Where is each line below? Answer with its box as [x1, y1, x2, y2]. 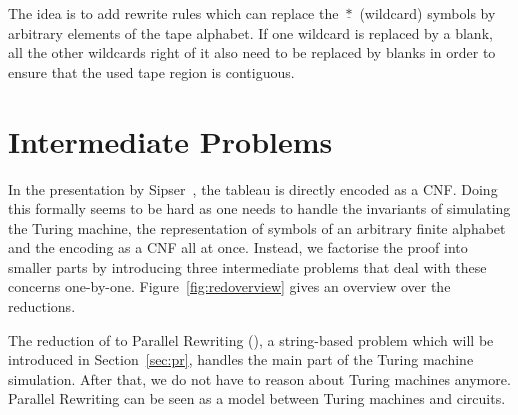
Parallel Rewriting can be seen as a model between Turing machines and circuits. [8, 388, 506, 409]
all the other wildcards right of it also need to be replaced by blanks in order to [8, 42, 496, 63]
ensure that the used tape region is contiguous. [8, 61, 295, 82]
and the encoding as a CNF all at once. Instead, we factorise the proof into [8, 237, 468, 258]
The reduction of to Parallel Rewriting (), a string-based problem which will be [8, 329, 494, 350]
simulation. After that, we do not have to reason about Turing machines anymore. [8, 368, 511, 389]
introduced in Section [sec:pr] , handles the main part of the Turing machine [8, 349, 474, 370]
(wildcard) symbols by [359, 3, 496, 23]
